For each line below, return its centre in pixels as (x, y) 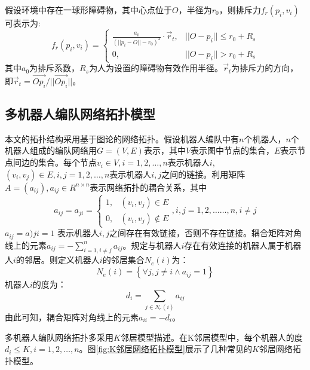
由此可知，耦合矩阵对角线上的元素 (72, 317)
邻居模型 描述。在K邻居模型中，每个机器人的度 (211, 337)
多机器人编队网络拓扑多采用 (59, 337)
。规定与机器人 (152, 245)
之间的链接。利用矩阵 (203, 174)
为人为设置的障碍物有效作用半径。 (156, 68)
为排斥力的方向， (265, 68)
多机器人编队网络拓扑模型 (80, 114)
